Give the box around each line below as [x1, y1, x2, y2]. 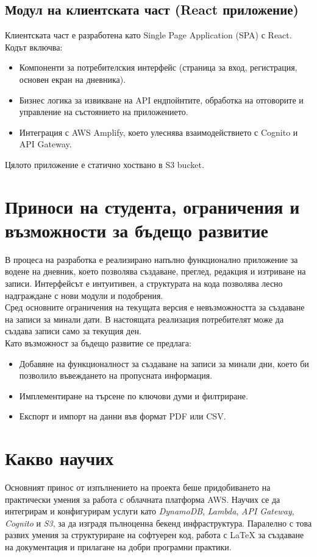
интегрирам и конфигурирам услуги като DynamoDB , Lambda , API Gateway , [5, 505, 294, 517]
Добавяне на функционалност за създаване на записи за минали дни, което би [19, 357, 309, 370]
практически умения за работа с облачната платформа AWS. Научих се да [5, 492, 280, 505]
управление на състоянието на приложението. [19, 105, 188, 118]
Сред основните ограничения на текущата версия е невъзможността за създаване [5, 301, 305, 314]
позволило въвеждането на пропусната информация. [19, 369, 213, 382]
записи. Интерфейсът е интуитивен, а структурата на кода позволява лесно [5, 277, 283, 290]
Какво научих [5, 446, 114, 471]
